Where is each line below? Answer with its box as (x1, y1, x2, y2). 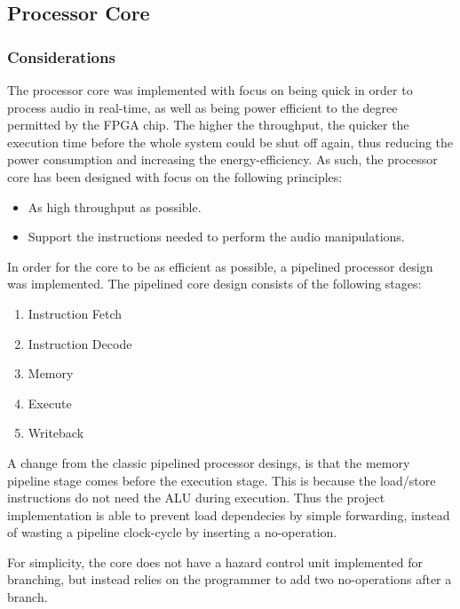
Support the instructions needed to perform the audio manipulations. (28, 227, 405, 246)
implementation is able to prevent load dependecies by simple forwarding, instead (7, 505, 450, 524)
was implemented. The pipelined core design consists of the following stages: (7, 274, 422, 293)
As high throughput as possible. (28, 197, 202, 216)
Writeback (28, 423, 84, 442)
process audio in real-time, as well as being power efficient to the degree (7, 98, 398, 116)
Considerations (7, 45, 115, 67)
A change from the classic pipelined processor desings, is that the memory (7, 453, 410, 471)
